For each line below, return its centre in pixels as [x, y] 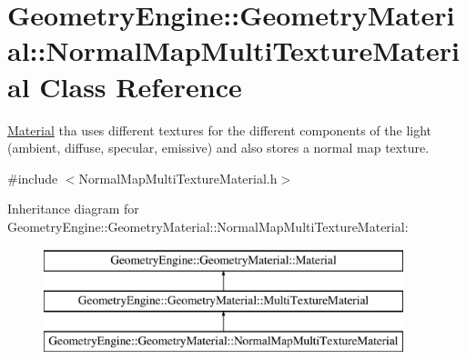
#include [33, 178]
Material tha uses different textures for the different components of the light [219, 130]
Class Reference [141, 86]
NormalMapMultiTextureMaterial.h [178, 178]
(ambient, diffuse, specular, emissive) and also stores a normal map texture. [218, 148]
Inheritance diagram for [73, 209]
